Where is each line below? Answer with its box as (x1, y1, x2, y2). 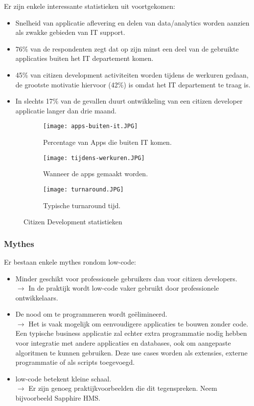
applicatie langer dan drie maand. (15, 105, 117, 115)
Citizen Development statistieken (23, 217, 122, 227)
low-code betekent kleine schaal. (15, 373, 112, 383)
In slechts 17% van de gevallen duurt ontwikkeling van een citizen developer (15, 96, 243, 106)
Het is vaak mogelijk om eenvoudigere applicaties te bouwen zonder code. (28, 318, 249, 328)
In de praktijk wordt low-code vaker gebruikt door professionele (28, 283, 219, 293)
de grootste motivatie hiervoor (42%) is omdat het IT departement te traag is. (15, 79, 251, 89)
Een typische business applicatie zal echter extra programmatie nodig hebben (15, 328, 247, 338)
